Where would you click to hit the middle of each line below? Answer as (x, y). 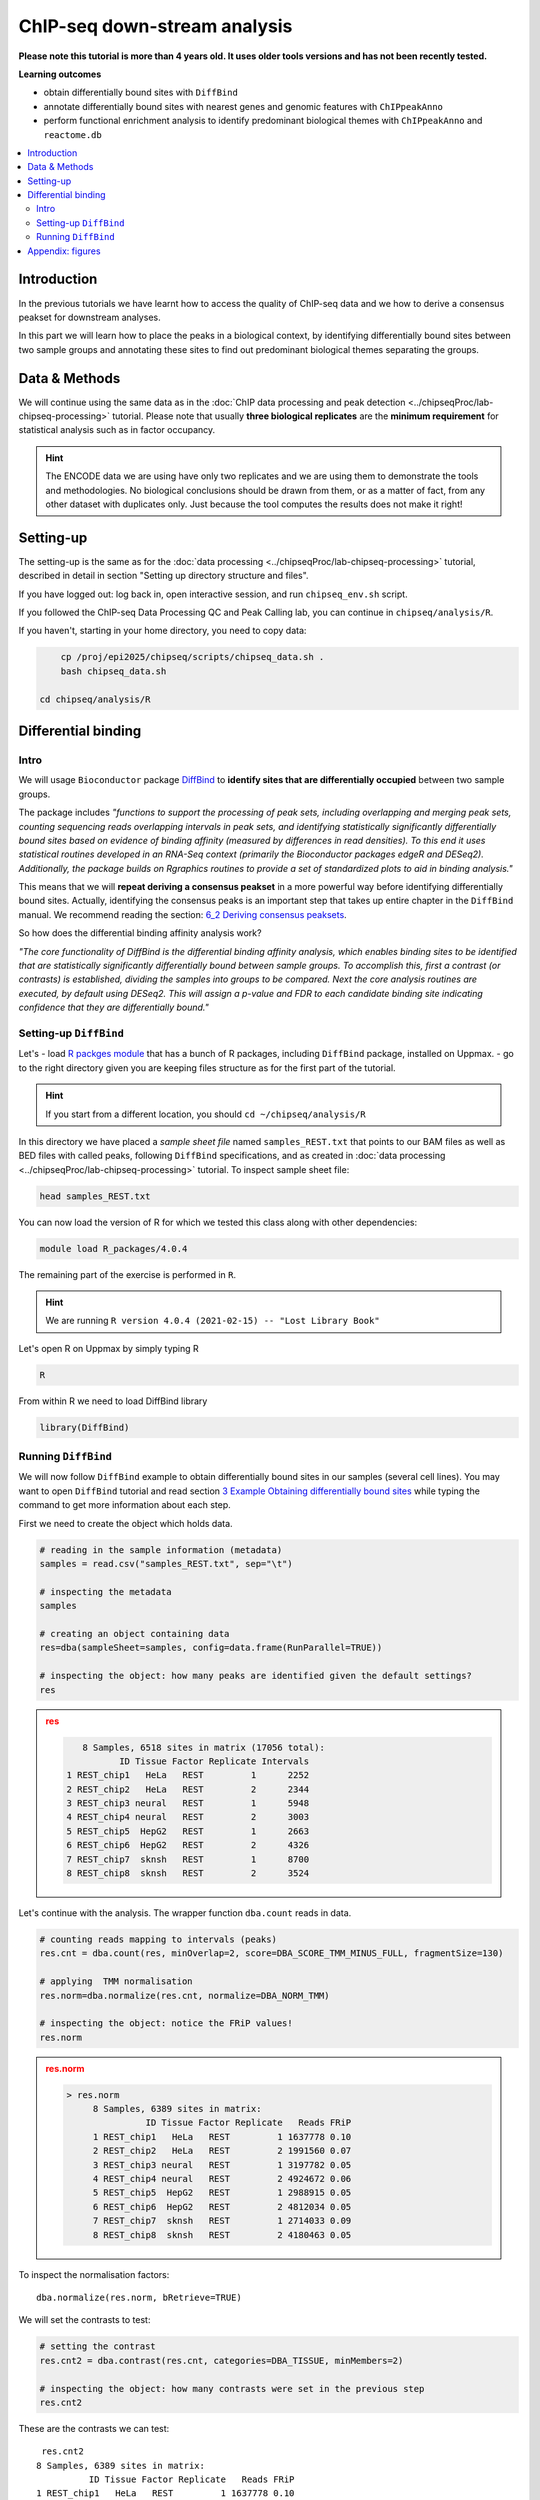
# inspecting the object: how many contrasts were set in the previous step (232, 2388)
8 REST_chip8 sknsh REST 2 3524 (188, 1873)
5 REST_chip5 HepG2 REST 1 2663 (188, 1831)
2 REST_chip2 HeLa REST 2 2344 (188, 1789)
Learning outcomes (60, 74)
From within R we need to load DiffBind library (113, 1401)
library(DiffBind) (84, 1427)
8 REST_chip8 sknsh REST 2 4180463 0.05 (222, 2234)
